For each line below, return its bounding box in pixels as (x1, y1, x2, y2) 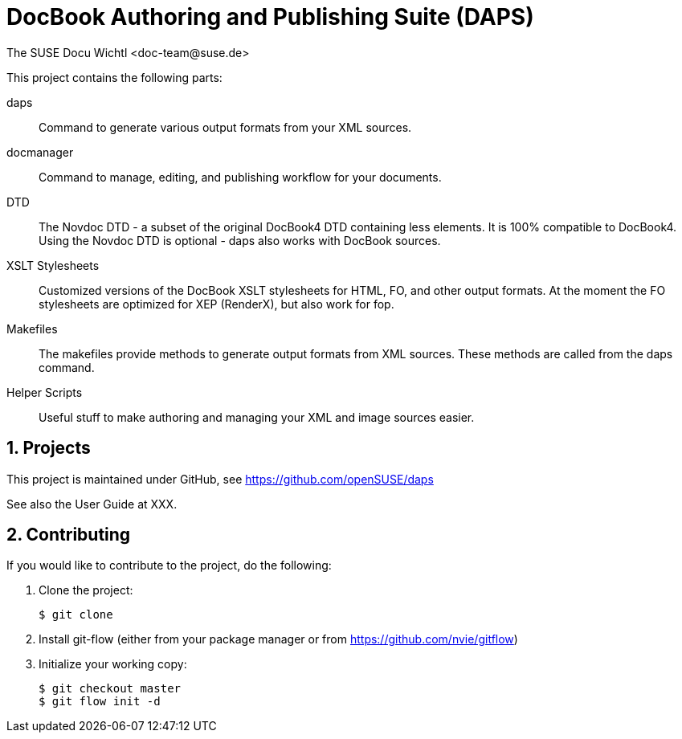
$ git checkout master (39, 682, 182, 696)
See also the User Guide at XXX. (6, 496, 178, 511)
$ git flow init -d (39, 695, 161, 708)
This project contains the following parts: (6, 70, 223, 84)
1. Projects (6, 438, 91, 459)
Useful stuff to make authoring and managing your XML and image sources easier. (39, 410, 475, 424)
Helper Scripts (6, 385, 83, 399)
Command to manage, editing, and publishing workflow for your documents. (39, 169, 442, 184)
